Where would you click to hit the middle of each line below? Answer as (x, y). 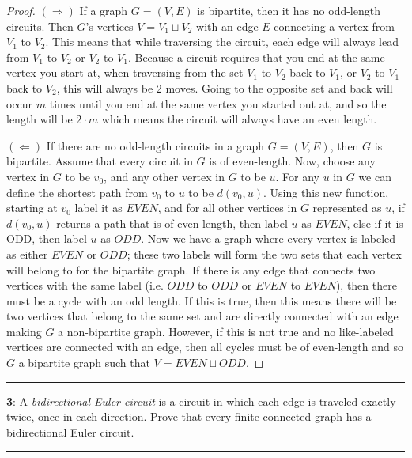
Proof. (21, 10)
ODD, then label (47, 238)
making (24, 331)
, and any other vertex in (164, 176)
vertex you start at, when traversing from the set (125, 72)
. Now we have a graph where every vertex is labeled (268, 238)
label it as (98, 208)
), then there (366, 285)
